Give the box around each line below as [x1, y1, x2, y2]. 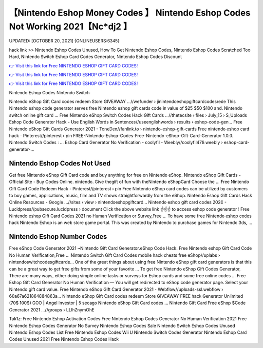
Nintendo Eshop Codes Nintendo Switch [9, 89, 90, 95]
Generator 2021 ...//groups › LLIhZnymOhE [9, 307, 94, 312]
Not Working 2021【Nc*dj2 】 [9, 21, 132, 32]
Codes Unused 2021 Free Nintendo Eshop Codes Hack [9, 336, 119, 342]
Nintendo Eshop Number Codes [9, 232, 107, 241]
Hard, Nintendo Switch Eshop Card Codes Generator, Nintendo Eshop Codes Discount [9, 54, 182, 60]
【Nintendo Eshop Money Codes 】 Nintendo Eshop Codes [9, 7, 251, 18]
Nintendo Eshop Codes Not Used [9, 159, 111, 167]
